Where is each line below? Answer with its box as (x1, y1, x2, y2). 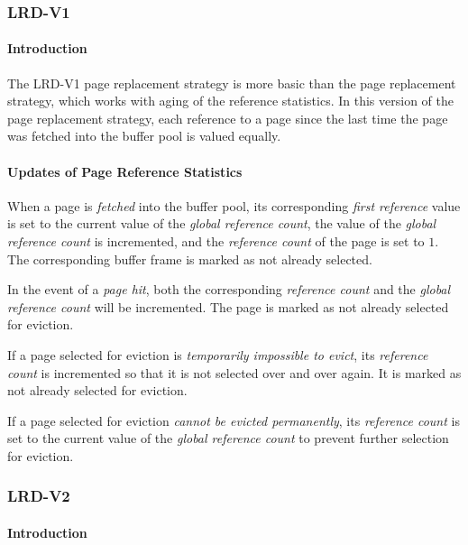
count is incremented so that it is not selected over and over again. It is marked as (7, 363, 462, 382)
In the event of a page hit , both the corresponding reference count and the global (7, 280, 451, 299)
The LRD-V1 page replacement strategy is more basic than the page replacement (7, 73, 456, 92)
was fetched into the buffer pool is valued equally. (7, 126, 281, 145)
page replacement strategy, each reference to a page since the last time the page (7, 108, 448, 127)
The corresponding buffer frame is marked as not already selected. (7, 249, 372, 268)
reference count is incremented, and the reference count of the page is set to (7, 232, 425, 250)
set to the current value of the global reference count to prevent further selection (7, 429, 449, 448)
